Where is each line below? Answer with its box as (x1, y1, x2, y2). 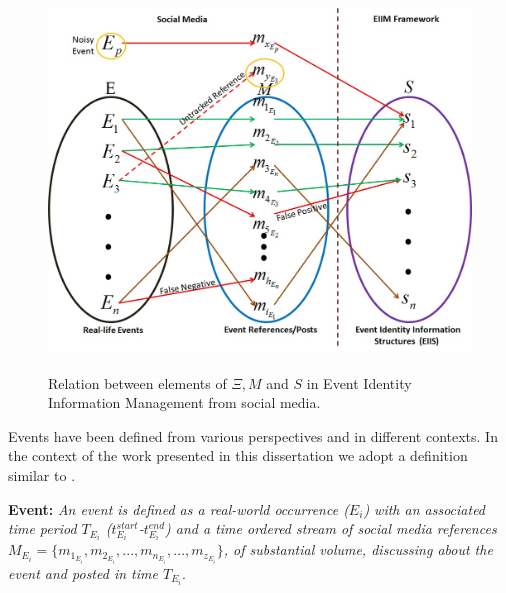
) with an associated (363, 498, 486, 519)
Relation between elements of (48, 372, 227, 393)
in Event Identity (306, 372, 412, 393)
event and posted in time (8, 562, 158, 583)
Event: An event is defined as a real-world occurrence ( (8, 498, 349, 519)
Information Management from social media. (48, 392, 321, 413)
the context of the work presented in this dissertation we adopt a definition (8, 445, 468, 466)
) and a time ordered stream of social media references (165, 518, 497, 539)
